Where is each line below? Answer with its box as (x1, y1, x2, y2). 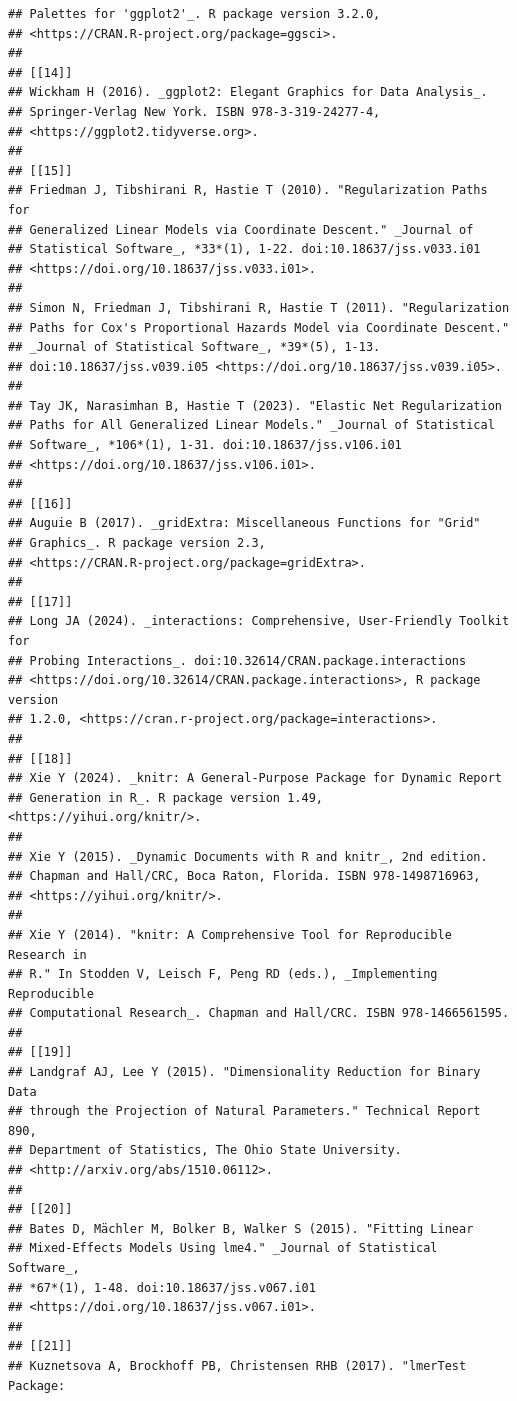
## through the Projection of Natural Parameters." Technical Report (8, 1104, 481, 1119)
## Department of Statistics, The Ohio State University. (8, 1143, 402, 1158)
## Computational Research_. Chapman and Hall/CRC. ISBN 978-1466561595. (8, 1006, 510, 1021)
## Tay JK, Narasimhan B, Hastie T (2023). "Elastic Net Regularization (8, 398, 502, 413)
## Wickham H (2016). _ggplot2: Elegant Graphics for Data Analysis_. (8, 85, 488, 100)
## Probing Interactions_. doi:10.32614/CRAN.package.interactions (8, 653, 467, 668)
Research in (8, 947, 87, 962)
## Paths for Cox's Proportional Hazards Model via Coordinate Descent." (8, 320, 510, 335)
